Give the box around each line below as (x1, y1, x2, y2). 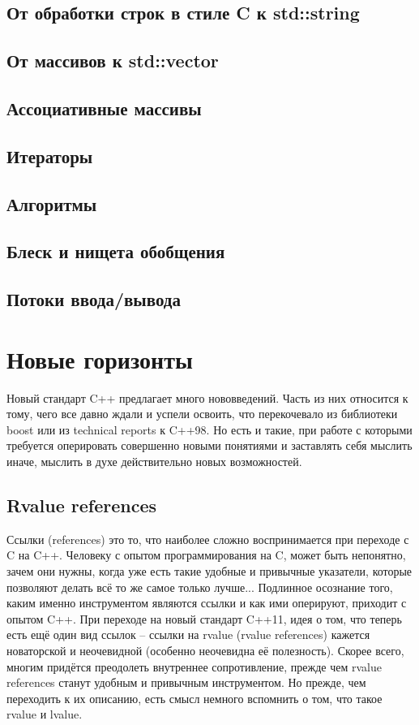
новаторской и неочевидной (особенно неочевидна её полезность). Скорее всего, (6, 641, 404, 658)
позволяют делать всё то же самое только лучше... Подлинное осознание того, (6, 578, 393, 595)
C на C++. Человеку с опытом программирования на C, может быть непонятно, (6, 546, 406, 563)
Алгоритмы (6, 191, 97, 216)
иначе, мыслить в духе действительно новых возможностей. (6, 452, 302, 469)
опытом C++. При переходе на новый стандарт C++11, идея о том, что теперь (6, 610, 402, 627)
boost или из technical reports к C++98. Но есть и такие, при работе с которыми (6, 421, 413, 438)
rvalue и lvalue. (6, 706, 83, 723)
